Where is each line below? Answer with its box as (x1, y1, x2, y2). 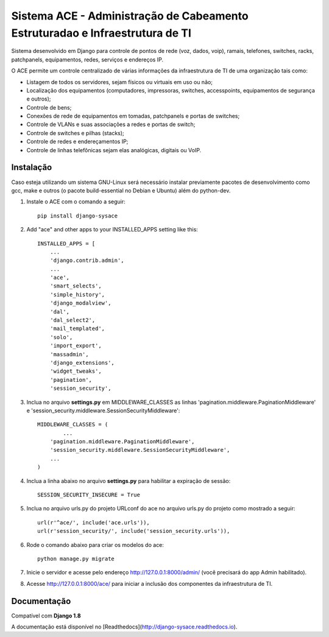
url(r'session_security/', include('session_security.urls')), (37, 527, 230, 535)
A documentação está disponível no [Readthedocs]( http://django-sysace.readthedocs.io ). (11, 623, 238, 630)
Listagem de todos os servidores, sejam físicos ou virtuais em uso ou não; (26, 78, 213, 85)
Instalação (11, 162, 52, 173)
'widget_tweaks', (49, 368, 102, 375)
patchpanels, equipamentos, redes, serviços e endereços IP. (11, 55, 164, 63)
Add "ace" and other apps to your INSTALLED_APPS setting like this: (26, 226, 198, 233)
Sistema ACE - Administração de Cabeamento (11, 9, 249, 23)
